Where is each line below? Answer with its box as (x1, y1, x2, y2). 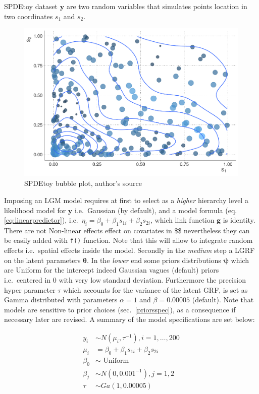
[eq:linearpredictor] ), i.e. (4, 215, 78, 225)
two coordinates (4, 11, 53, 21)
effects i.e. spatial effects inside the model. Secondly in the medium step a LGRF (4, 245, 255, 255)
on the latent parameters (4, 254, 81, 265)
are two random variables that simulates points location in (66, 1, 247, 11)
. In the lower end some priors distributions (87, 254, 221, 265)
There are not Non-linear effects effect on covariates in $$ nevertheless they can (4, 225, 250, 235)
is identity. (223, 215, 255, 225)
